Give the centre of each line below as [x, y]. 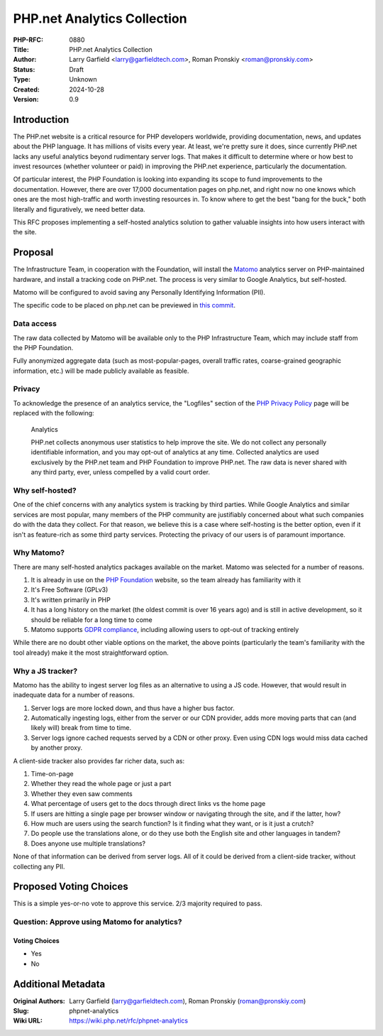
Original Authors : [39, 1000]
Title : [21, 49]
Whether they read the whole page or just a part [101, 784]
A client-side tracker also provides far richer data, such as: [99, 760]
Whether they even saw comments [82, 794]
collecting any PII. [39, 866]
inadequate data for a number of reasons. [74, 695]
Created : [27, 89]
